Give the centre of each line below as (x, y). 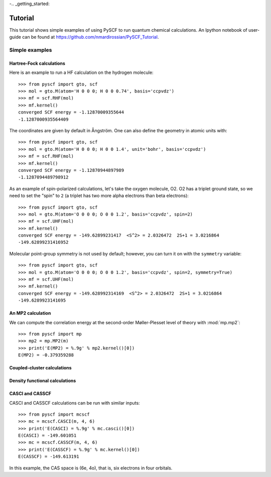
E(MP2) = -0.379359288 (46, 355)
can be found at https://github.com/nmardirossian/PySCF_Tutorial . (90, 37)
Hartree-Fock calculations (37, 63)
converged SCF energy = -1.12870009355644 (71, 112)
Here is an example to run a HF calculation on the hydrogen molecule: (81, 72)
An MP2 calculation (30, 313)
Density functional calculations (43, 381)
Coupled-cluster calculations (41, 368)
